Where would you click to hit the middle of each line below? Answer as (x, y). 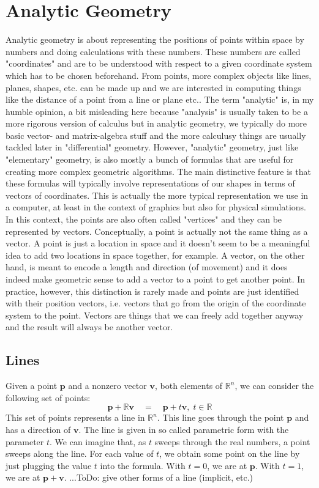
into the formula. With (143, 465)
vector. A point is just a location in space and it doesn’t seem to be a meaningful (158, 243)
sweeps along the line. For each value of (80, 453)
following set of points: (48, 397)
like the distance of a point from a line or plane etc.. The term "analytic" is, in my (160, 99)
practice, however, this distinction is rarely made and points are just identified (152, 291)
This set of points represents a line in (75, 417)
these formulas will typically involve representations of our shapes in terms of (150, 183)
